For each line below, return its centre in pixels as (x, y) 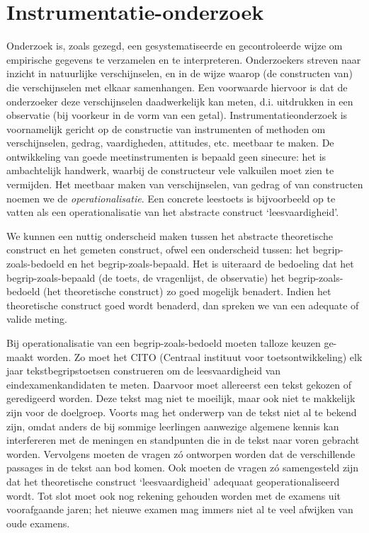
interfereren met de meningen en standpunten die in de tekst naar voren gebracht (183, 440)
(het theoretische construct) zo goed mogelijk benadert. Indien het (187, 291)
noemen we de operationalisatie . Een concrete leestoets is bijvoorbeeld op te (171, 198)
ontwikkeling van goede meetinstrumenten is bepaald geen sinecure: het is (166, 156)
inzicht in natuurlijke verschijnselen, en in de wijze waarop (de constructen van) (180, 73)
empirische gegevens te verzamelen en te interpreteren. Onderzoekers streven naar (184, 59)
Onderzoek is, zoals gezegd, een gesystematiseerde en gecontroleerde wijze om (175, 46)
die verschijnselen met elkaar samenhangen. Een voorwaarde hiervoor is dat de (177, 87)
